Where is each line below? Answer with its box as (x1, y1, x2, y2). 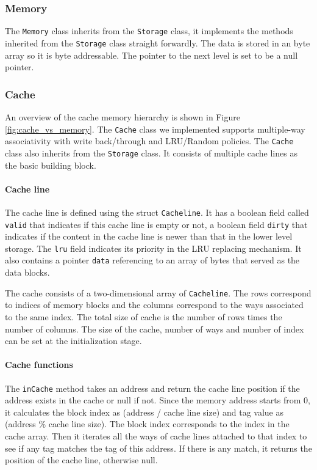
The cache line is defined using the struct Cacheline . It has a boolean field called (5, 205, 309, 218)
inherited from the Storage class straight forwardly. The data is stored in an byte (5, 36, 310, 49)
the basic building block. (5, 158, 96, 171)
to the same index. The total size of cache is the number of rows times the (5, 310, 282, 323)
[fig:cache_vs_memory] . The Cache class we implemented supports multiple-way (5, 122, 305, 135)
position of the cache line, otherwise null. (5, 453, 158, 466)
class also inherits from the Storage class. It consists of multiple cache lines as (5, 146, 297, 159)
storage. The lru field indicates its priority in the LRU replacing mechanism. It (5, 241, 302, 254)
